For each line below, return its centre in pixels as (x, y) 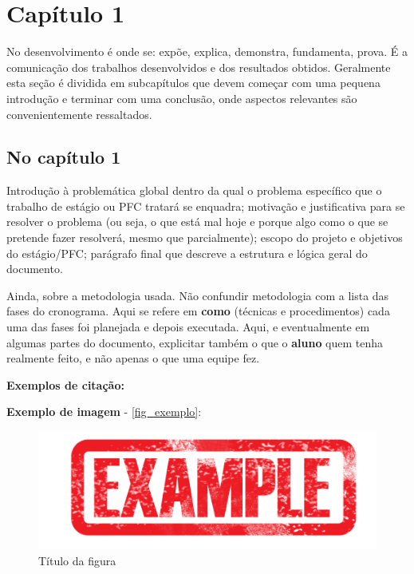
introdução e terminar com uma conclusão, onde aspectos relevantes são (182, 98)
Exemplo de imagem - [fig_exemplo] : (104, 412)
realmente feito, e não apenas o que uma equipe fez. (133, 358)
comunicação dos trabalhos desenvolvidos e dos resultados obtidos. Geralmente (199, 67)
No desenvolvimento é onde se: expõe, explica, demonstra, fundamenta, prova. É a (207, 51)
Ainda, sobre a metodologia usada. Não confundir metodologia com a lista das (198, 295)
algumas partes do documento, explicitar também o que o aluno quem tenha (195, 342)
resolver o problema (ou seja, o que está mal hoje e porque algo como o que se (197, 222)
